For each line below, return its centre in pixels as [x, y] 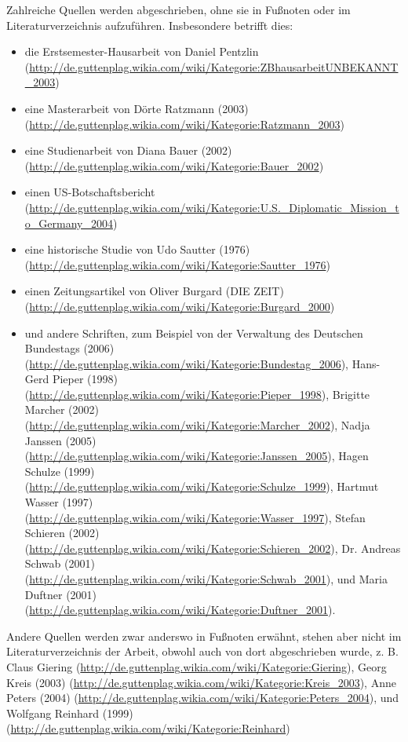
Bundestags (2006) [69, 348]
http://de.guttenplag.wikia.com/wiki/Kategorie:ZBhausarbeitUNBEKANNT [214, 66]
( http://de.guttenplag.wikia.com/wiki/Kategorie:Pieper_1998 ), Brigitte [197, 394]
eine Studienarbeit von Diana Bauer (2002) [128, 150]
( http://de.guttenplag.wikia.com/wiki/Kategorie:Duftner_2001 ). [180, 610]
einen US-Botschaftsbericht [90, 192]
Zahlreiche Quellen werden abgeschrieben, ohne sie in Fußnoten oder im [178, 9]
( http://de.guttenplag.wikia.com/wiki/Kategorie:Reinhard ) [148, 728]
